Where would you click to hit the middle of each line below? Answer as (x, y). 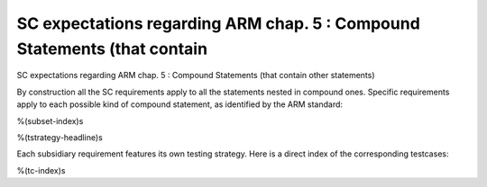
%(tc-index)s (41, 170)
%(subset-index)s (50, 120)
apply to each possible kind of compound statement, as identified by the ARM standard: (179, 104)
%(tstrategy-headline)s (60, 137)
